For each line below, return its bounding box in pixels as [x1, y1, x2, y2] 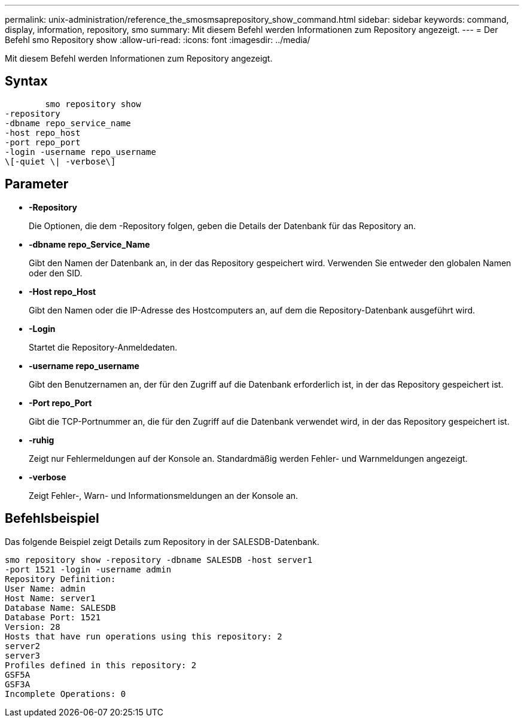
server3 [5, 650, 41, 660]
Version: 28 [5, 622, 60, 632]
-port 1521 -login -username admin [5, 564, 172, 574]
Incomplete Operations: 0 [5, 689, 126, 699]
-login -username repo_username [5, 147, 156, 157]
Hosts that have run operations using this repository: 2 [5, 631, 282, 641]
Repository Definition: [5, 574, 116, 584]
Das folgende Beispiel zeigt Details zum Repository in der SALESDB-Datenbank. [5, 536, 319, 547]
